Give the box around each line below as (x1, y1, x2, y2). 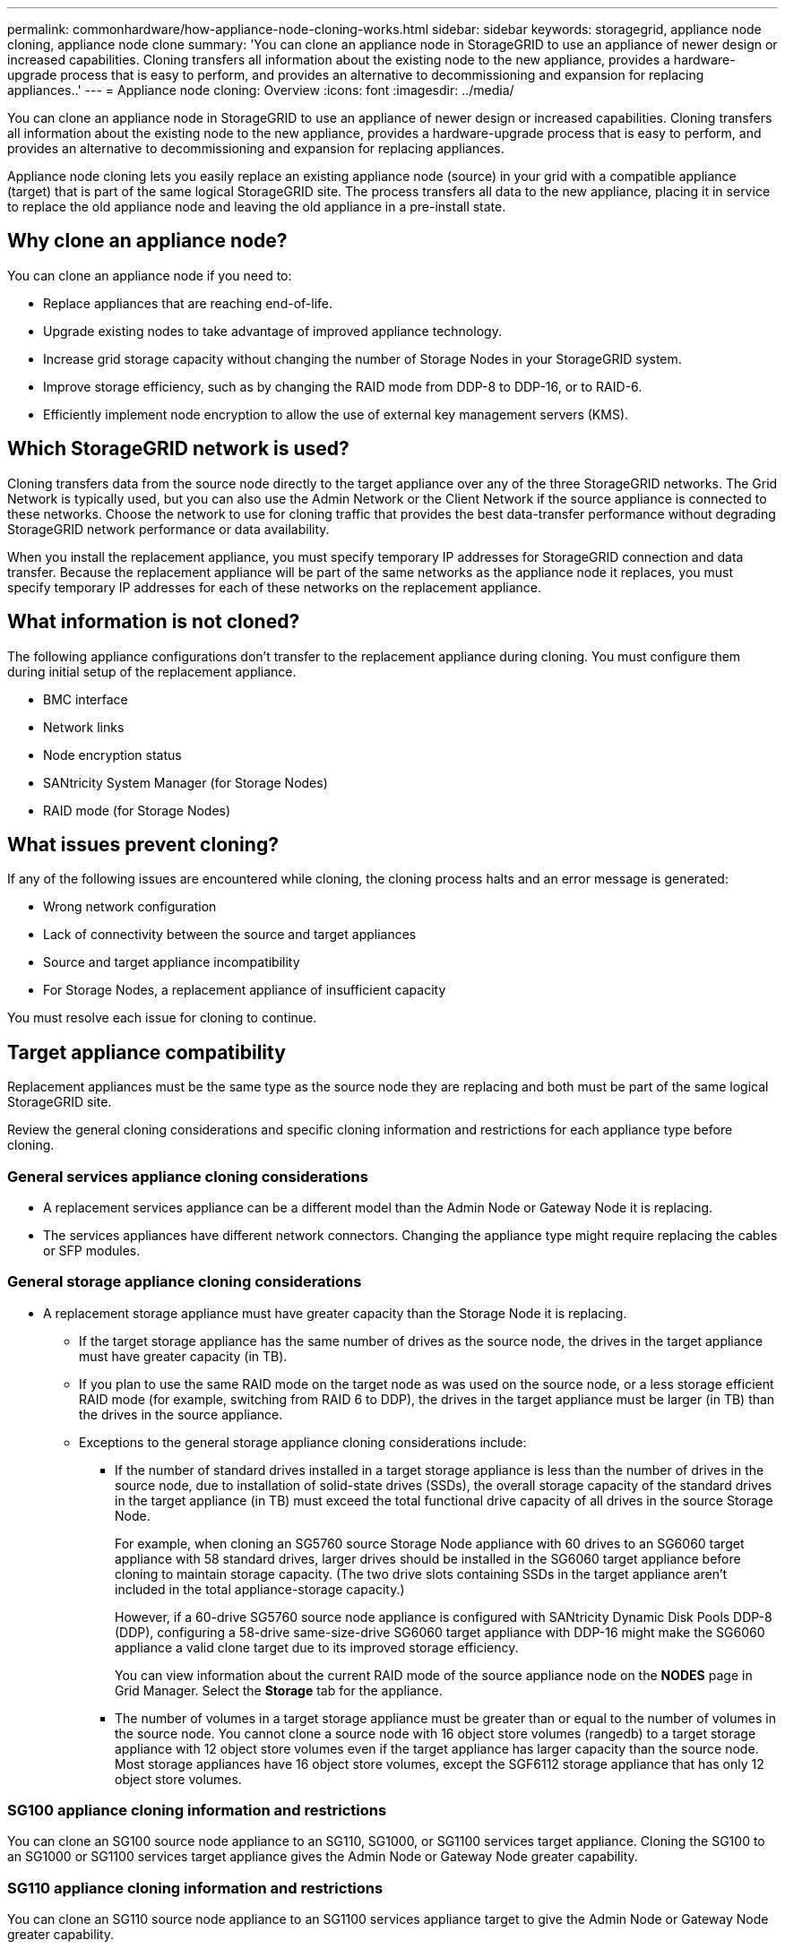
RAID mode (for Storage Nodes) (43, 802, 231, 818)
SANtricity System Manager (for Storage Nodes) (43, 774, 328, 790)
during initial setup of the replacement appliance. (7, 663, 297, 679)
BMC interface (43, 691, 128, 707)
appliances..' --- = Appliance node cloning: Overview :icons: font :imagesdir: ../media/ (7, 82, 514, 98)
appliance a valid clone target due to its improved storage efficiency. (115, 1639, 519, 1655)
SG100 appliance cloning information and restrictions (7, 1801, 387, 1820)
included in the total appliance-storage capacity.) (115, 1581, 405, 1597)
